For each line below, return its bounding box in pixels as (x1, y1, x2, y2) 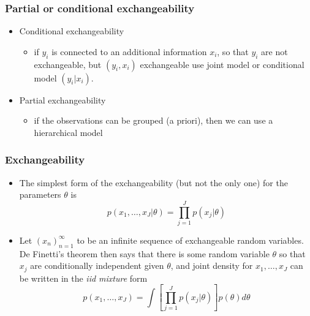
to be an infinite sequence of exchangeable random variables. (77, 233, 304, 246)
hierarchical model (34, 126, 103, 138)
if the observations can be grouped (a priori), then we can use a (34, 114, 273, 127)
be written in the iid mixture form (19, 271, 148, 284)
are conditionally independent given (30, 259, 164, 272)
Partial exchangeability (19, 93, 106, 106)
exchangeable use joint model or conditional (140, 58, 304, 70)
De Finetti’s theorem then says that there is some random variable (19, 247, 270, 260)
